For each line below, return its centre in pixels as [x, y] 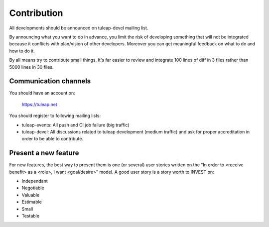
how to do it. [22, 51]
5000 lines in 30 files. [31, 67]
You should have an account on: [42, 93]
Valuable [31, 195]
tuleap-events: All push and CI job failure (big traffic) [75, 125]
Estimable [32, 202]
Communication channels [50, 81]
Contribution [36, 13]
